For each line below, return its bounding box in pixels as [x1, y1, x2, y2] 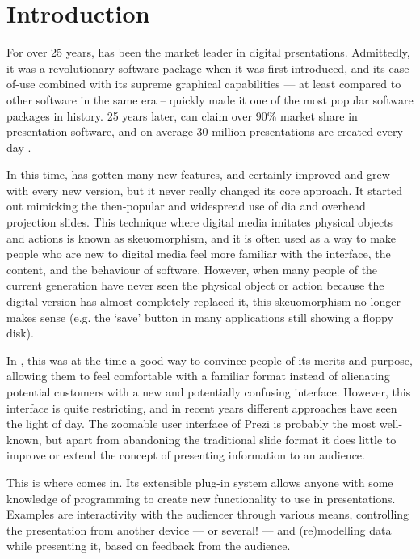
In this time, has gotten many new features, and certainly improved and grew [6, 166, 390, 183]
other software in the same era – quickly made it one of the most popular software [6, 91, 414, 108]
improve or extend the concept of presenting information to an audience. [6, 447, 365, 464]
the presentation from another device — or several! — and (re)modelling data [6, 521, 392, 538]
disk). [6, 324, 34, 341]
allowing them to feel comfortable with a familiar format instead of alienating [6, 367, 390, 384]
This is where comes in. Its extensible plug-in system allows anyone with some [6, 473, 393, 490]
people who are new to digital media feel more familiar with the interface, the [6, 245, 391, 262]
